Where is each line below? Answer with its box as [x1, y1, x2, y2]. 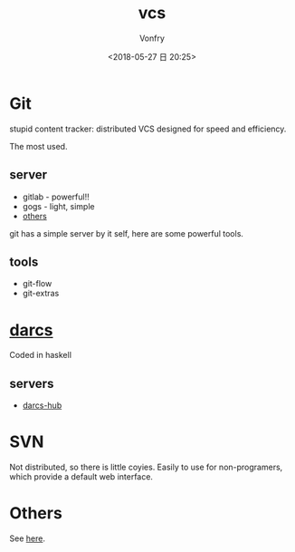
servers [9, 375, 54, 392]
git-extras [22, 288, 60, 299]
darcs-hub [22, 400, 62, 411]
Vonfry [138, 33, 166, 44]
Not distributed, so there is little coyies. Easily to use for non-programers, [9, 461, 283, 472]
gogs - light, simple [22, 200, 95, 211]
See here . [9, 533, 45, 544]
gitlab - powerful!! [22, 191, 90, 202]
